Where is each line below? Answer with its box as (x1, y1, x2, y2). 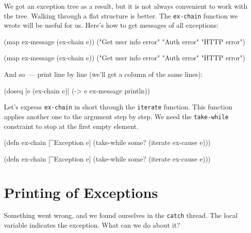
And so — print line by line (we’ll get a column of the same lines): (4, 69, 203, 79)
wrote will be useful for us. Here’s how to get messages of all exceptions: (4, 20, 218, 30)
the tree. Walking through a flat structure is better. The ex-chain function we (4, 10, 238, 20)
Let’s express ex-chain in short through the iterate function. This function (4, 102, 233, 112)
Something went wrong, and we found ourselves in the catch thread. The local (4, 210, 238, 220)
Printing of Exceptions (4, 182, 158, 202)
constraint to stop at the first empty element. (4, 121, 139, 131)
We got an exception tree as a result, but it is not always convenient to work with (4, 1, 248, 11)
